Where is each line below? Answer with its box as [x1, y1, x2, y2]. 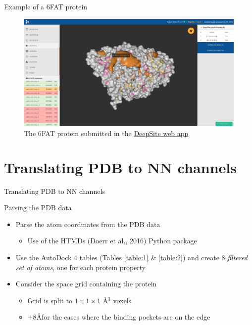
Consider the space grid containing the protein [15, 279, 157, 289]
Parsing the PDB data [4, 202, 72, 213]
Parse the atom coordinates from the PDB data [15, 219, 160, 229]
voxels [113, 295, 132, 305]
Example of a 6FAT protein [4, 1, 88, 11]
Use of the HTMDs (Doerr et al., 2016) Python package [27, 235, 197, 246]
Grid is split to [27, 295, 73, 305]
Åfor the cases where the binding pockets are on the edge [36, 312, 210, 322]
